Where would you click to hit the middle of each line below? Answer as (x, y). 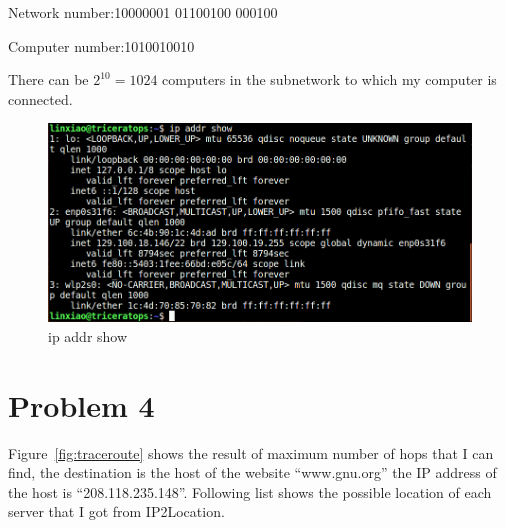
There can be (48, 79)
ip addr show (88, 335)
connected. (40, 98)
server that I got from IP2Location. (116, 511)
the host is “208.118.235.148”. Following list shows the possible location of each (250, 491)
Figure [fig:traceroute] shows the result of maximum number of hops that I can (251, 452)
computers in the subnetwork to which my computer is (329, 79)
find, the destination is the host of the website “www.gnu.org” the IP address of (252, 472)
